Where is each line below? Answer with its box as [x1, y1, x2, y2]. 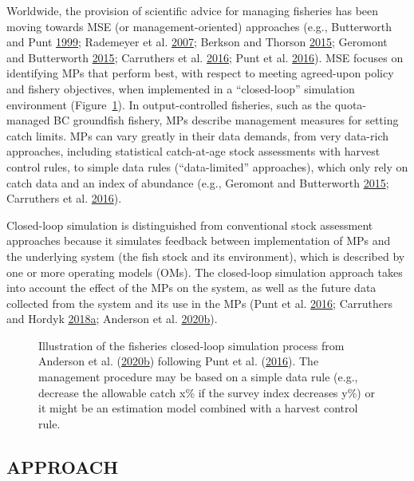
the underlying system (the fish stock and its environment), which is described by [6, 247, 405, 264]
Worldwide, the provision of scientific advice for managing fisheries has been [6, 2, 379, 18]
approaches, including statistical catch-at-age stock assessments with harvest [6, 143, 380, 160]
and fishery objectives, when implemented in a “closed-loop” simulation [6, 80, 355, 97]
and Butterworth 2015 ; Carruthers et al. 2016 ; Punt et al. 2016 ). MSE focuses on [6, 49, 404, 65]
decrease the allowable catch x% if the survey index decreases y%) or [38, 384, 375, 400]
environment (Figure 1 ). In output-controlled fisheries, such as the [6, 96, 332, 112]
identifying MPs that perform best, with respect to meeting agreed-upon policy [6, 65, 394, 81]
